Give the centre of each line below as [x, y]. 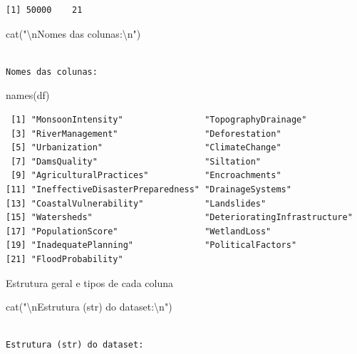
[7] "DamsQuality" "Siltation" [136, 161]
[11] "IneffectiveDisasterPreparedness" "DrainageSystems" [149, 189]
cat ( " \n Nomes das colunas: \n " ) [73, 33]
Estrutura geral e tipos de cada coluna [89, 282]
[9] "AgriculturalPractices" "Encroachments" [146, 176]
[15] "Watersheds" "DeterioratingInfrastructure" [179, 218]
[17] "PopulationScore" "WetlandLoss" [139, 231]
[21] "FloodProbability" [64, 259]
